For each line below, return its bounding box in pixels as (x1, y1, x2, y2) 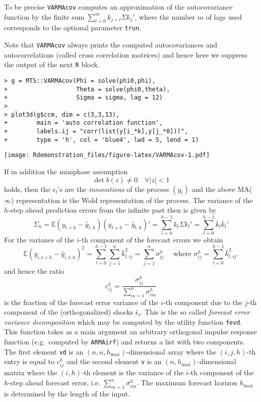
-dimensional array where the (126, 346, 217, 357)
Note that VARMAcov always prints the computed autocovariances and (4, 39, 218, 50)
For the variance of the (4, 234, 75, 244)
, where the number (135, 11, 195, 22)
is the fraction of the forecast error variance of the (4, 296, 159, 307)
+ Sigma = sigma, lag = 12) (4, 94, 163, 102)
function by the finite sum (4, 11, 85, 22)
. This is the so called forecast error (140, 307, 250, 317)
